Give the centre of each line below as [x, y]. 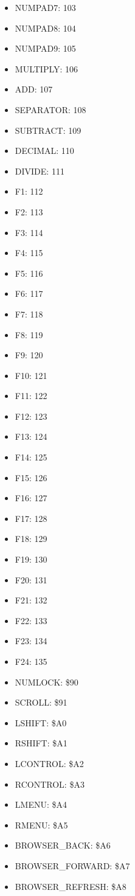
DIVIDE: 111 [40, 171]
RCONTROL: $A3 [50, 784]
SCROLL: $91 [41, 702]
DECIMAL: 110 [44, 151]
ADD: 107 [34, 89]
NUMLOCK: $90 [47, 682]
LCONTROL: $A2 [49, 763]
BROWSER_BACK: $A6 [63, 845]
